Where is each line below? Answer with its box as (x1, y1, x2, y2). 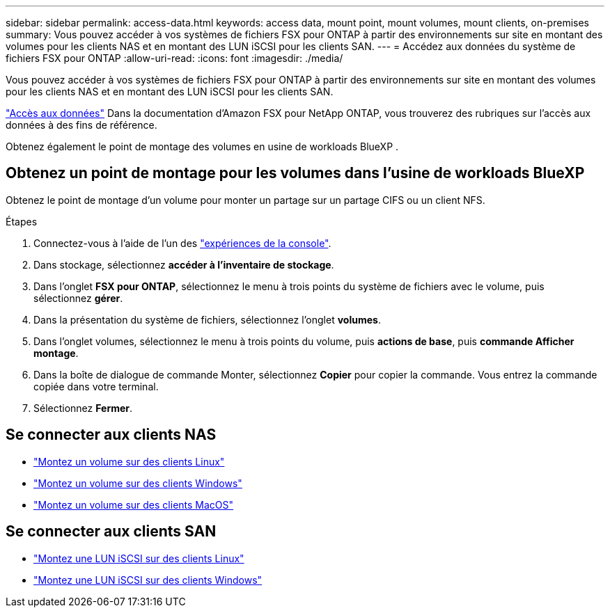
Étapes (6, 215, 38, 228)
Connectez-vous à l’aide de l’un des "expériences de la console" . (33, 237, 331, 249)
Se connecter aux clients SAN (6, 523, 217, 541)
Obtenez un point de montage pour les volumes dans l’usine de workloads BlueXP (6, 164, 585, 182)
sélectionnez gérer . (33, 292, 123, 304)
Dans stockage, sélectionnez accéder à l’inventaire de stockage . (33, 258, 334, 271)
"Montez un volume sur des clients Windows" (33, 477, 242, 489)
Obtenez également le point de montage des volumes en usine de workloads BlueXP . (6, 141, 399, 152)
